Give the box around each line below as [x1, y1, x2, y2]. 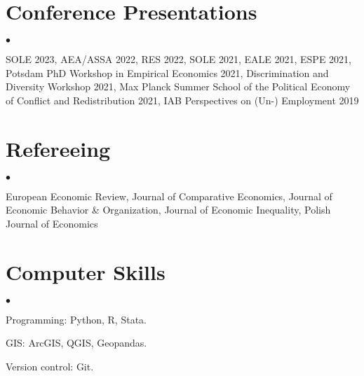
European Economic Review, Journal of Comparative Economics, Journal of [6, 188, 332, 203]
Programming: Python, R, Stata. [6, 312, 147, 326]
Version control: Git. [6, 358, 94, 373]
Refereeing [6, 134, 111, 162]
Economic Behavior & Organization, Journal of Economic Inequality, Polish [6, 202, 331, 217]
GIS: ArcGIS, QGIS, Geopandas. [6, 335, 147, 350]
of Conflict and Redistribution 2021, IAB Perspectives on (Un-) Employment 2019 [6, 92, 359, 107]
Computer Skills [6, 257, 166, 286]
